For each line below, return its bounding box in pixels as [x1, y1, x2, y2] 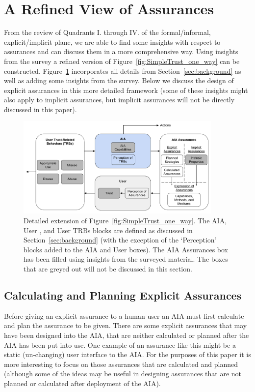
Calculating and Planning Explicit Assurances [4, 288, 242, 302]
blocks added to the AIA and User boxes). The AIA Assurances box [24, 244, 229, 254]
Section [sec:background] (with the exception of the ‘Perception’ [24, 235, 217, 245]
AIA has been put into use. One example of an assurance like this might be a [4, 339, 236, 350]
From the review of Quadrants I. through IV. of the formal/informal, [4, 27, 211, 37]
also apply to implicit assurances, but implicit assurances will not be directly [4, 94, 235, 105]
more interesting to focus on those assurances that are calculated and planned [4, 359, 238, 369]
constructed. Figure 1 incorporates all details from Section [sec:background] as [4, 65, 241, 76]
